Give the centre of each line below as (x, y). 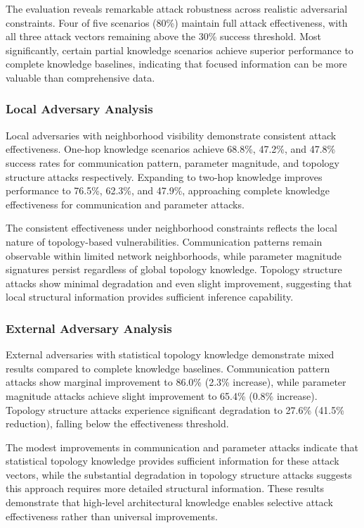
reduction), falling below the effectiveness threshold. (117, 423)
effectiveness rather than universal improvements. (112, 516)
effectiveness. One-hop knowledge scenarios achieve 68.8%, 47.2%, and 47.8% (171, 149)
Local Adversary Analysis (79, 109)
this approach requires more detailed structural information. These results (165, 488)
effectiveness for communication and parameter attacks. (125, 204)
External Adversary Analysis (89, 328)
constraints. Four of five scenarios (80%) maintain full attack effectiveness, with (177, 22)
